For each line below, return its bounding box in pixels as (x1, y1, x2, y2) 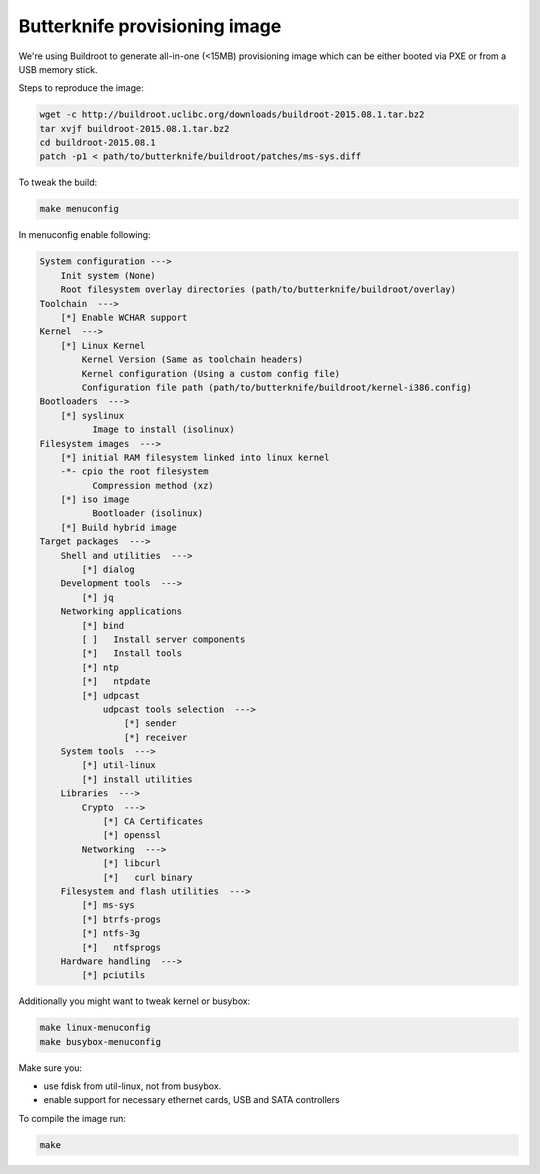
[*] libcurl (102, 858, 162, 869)
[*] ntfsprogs (81, 941, 162, 953)
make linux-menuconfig (39, 1022, 151, 1034)
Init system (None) (60, 270, 157, 281)
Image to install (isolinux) (91, 424, 235, 435)
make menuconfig (39, 203, 120, 215)
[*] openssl (102, 830, 162, 841)
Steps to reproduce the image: (18, 82, 144, 94)
